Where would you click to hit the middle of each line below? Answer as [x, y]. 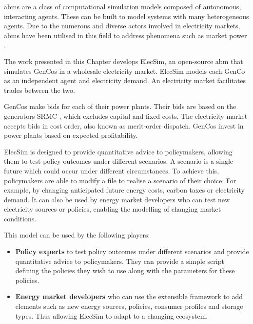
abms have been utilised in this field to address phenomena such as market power [126, 35]
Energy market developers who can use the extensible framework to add [129, 296]
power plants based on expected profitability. [71, 135]
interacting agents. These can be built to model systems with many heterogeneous [126, 16]
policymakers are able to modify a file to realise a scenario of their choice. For [120, 180]
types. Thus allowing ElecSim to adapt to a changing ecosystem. [112, 315]
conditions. [20, 218]
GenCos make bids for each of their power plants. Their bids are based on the [120, 106]
